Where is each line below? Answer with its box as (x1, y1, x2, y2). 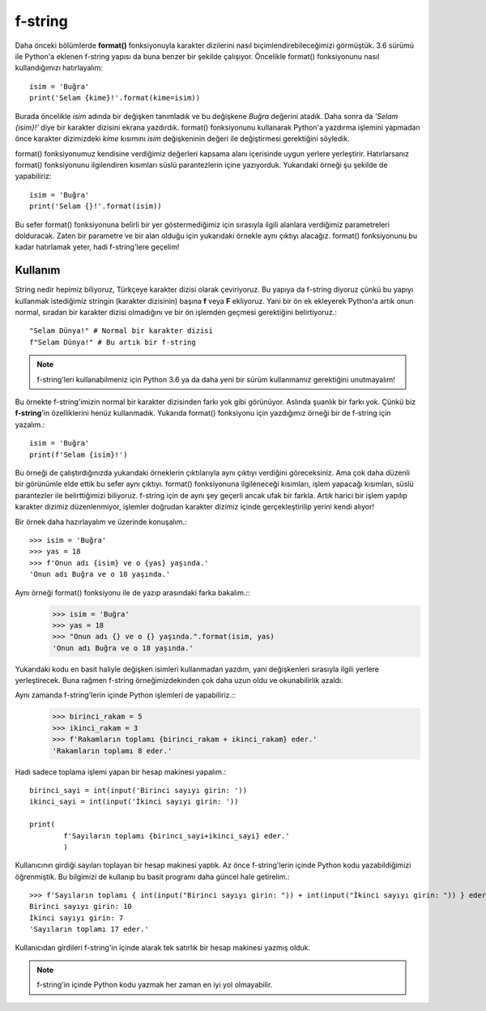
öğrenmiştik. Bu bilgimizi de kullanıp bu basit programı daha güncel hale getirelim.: (15, 872, 290, 881)
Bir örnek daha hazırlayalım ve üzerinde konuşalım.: (15, 517, 187, 527)
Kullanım (15, 263, 61, 277)
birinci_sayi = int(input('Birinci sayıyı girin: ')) (29, 786, 247, 795)
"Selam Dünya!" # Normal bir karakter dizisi (29, 326, 214, 335)
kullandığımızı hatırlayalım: (15, 63, 103, 73)
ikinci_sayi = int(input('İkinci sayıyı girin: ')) (29, 797, 239, 806)
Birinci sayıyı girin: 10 (29, 902, 133, 911)
